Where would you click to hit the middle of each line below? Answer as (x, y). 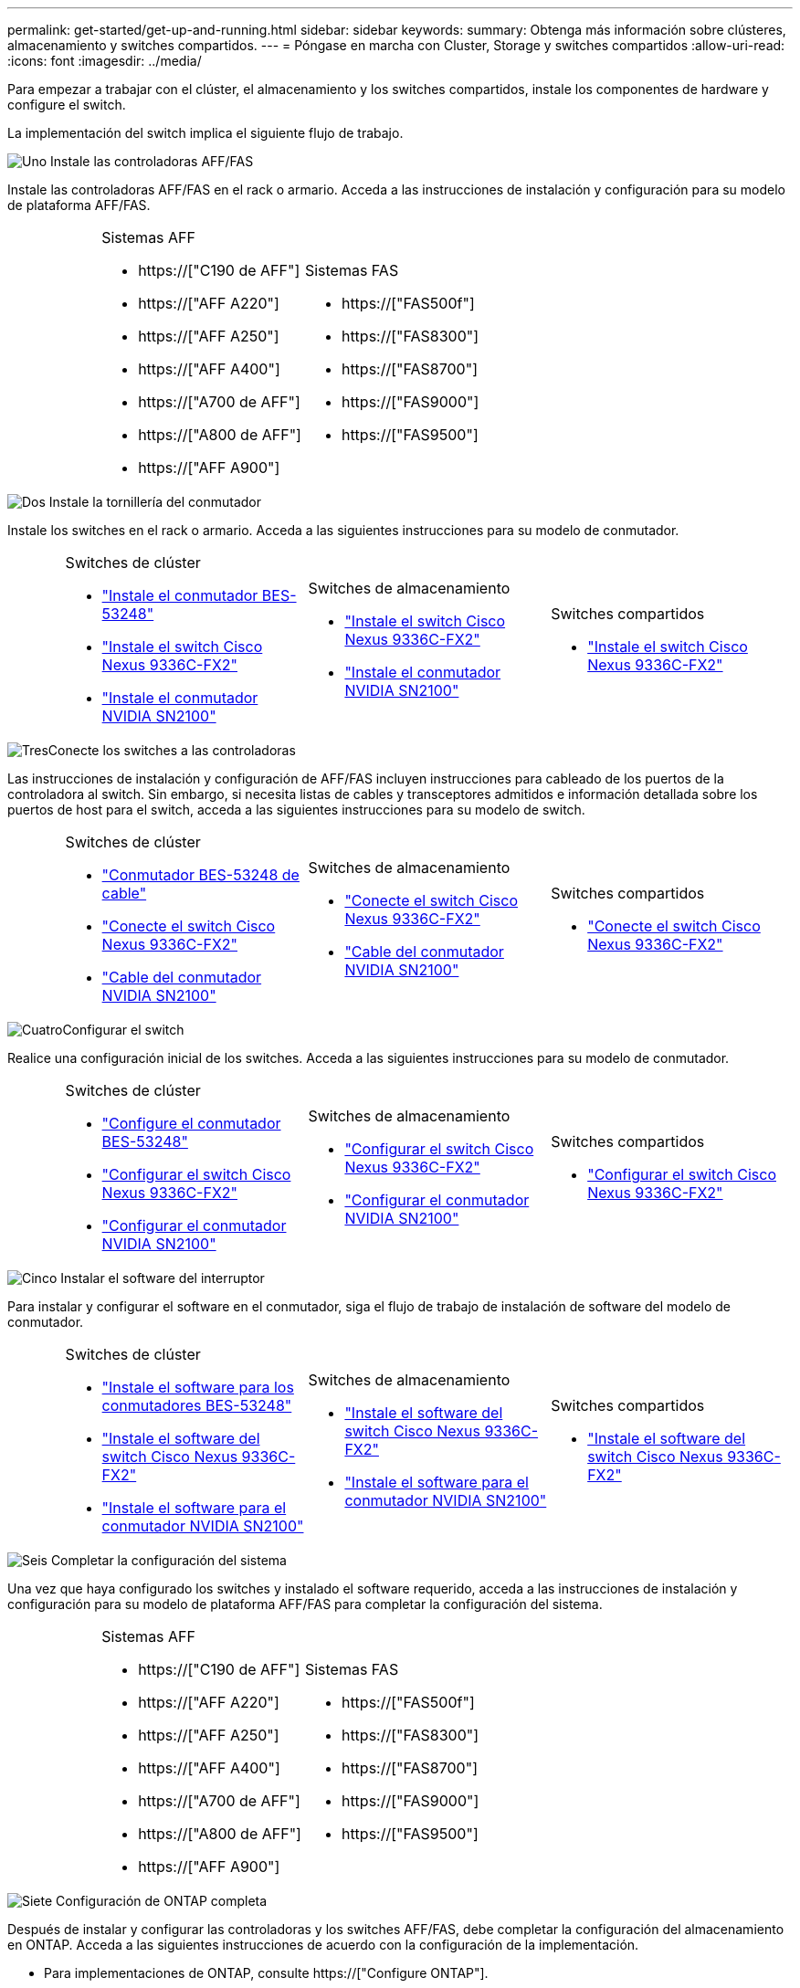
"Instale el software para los (198, 1387)
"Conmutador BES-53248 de (200, 875)
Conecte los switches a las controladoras (172, 750)
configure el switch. (67, 105)
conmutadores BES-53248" (197, 1405)
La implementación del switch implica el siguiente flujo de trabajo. (205, 133)
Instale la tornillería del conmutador (155, 502)
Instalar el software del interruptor (163, 1278)
